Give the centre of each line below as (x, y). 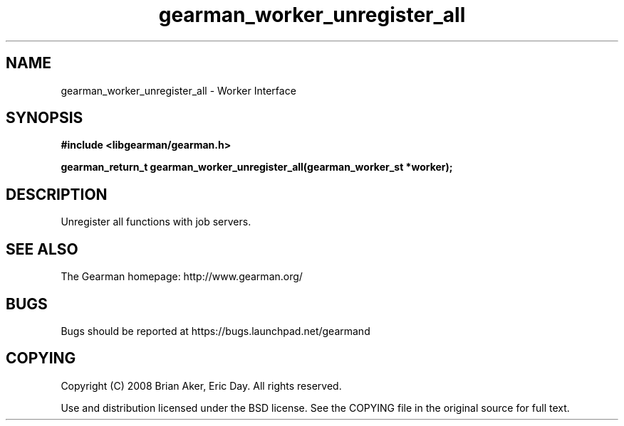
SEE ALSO (42, 249)
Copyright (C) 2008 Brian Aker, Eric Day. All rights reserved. (201, 385)
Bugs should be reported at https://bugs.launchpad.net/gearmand (215, 331)
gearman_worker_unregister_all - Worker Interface (178, 90)
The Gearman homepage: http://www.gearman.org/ (182, 277)
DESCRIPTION (57, 194)
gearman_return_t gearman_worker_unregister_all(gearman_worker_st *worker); (257, 167)
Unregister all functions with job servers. (156, 222)
